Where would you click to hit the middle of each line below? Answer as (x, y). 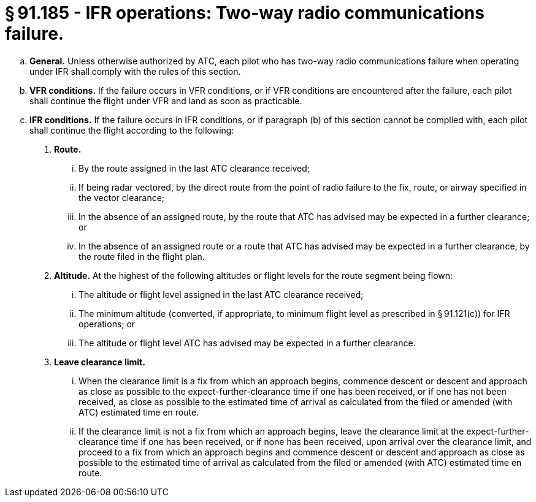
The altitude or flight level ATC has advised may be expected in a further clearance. (247, 343)
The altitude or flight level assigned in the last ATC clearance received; (221, 294)
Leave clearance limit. (100, 362)
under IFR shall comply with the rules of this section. (135, 71)
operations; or (107, 324)
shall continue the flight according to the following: (132, 130)
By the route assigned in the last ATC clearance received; (194, 168)
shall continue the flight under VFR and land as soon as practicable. (166, 101)
